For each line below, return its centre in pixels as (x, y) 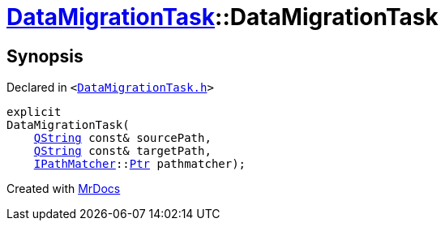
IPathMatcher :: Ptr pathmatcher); (140, 164)
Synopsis (45, 56)
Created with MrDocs (64, 189)
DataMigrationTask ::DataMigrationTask (222, 17)
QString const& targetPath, (122, 151)
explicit (34, 112)
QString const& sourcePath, (122, 138)
